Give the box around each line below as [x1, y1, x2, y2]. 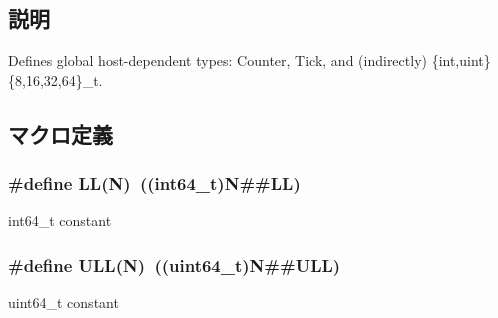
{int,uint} [431, 50, 491, 71]
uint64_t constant [8, 292, 119, 313]
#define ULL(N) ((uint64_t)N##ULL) [8, 252, 341, 277]
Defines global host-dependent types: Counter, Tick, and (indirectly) [8, 50, 427, 71]
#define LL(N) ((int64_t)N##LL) [8, 171, 301, 196]
